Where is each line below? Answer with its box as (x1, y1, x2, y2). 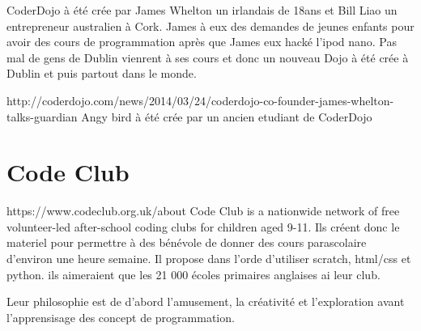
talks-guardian (6, 108, 78, 125)
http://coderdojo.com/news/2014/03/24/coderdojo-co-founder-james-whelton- (6, 91, 394, 108)
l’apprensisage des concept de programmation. (6, 308, 235, 325)
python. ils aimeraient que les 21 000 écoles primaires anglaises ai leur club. (6, 265, 381, 282)
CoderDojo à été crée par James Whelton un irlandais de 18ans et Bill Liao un (6, 2, 398, 18)
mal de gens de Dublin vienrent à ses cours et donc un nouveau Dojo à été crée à (6, 49, 409, 66)
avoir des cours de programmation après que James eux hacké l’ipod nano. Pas (6, 33, 398, 50)
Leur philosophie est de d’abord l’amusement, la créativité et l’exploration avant (6, 293, 405, 310)
